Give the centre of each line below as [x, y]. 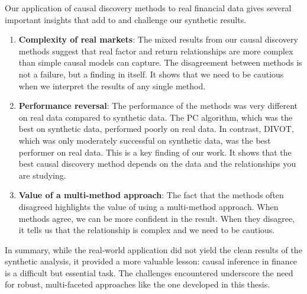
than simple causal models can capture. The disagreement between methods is [160, 62]
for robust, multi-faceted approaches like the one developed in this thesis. [138, 284]
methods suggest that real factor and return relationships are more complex [156, 51]
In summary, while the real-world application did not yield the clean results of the [153, 249]
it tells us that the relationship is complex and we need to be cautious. [147, 230]
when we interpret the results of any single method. [112, 85]
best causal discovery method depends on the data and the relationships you [157, 164]
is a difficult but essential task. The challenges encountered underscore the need [149, 272]
